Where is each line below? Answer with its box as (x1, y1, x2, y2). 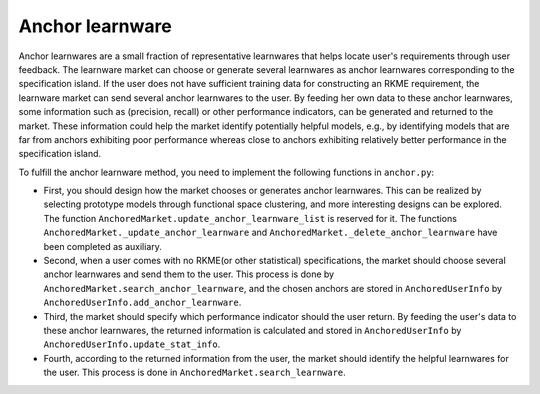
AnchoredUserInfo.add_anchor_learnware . (43, 296, 242, 309)
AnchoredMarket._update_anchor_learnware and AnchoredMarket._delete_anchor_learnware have (43, 226, 498, 239)
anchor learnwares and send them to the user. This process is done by (43, 268, 335, 280)
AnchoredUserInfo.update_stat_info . (43, 338, 221, 350)
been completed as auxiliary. (43, 240, 162, 252)
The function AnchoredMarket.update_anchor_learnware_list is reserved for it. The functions (43, 212, 457, 224)
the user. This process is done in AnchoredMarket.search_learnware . (43, 366, 347, 379)
